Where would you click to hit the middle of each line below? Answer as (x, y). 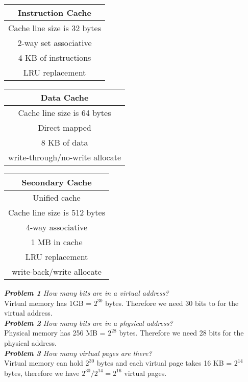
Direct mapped (65, 127)
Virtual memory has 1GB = (48, 303)
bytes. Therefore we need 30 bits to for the (172, 303)
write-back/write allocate (57, 271)
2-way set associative (55, 43)
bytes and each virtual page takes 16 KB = (164, 363)
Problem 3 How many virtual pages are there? (78, 353)
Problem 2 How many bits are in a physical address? (89, 323)
